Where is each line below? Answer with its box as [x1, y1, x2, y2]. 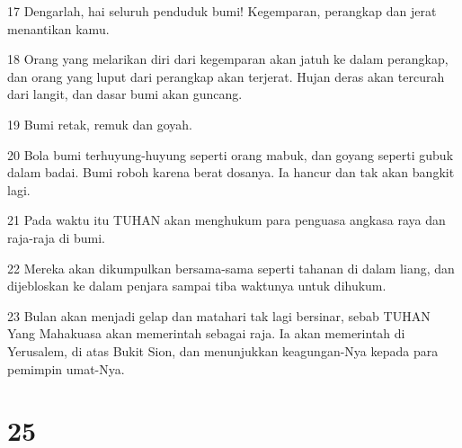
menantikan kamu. [7, 19, 110, 38]
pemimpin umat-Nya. [7, 359, 125, 378]
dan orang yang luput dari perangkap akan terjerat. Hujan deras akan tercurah [7, 67, 445, 85]
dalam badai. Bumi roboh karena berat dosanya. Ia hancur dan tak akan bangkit [7, 163, 455, 182]
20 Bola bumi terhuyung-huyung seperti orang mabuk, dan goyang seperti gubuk [7, 145, 454, 164]
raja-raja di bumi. [7, 228, 106, 246]
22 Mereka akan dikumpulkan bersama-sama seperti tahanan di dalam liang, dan [7, 258, 455, 277]
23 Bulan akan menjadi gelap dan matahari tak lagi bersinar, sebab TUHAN [7, 306, 431, 325]
